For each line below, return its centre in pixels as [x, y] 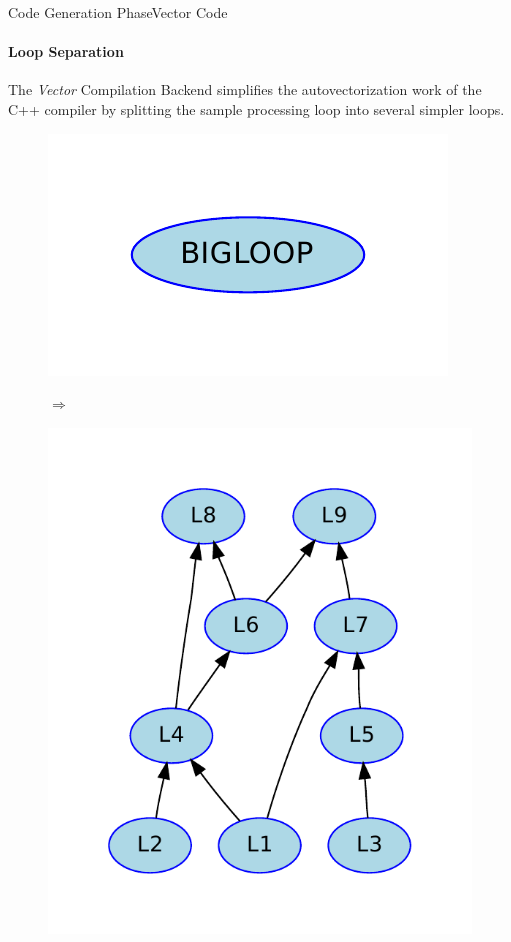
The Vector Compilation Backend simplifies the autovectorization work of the [245, 89]
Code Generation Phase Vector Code [118, 12]
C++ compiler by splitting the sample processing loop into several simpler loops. [256, 108]
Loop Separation [66, 51]
